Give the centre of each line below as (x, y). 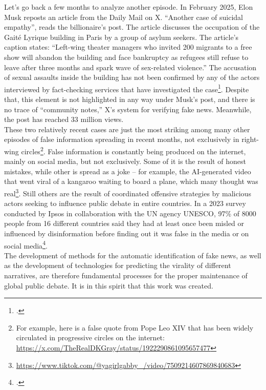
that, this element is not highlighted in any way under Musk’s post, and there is (130, 99)
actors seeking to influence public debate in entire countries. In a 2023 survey (125, 203)
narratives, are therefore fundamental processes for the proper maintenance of (126, 275)
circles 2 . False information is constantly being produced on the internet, (134, 150)
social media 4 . (26, 244)
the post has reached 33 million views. (64, 119)
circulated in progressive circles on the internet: (90, 337)
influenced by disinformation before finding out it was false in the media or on (127, 233)
